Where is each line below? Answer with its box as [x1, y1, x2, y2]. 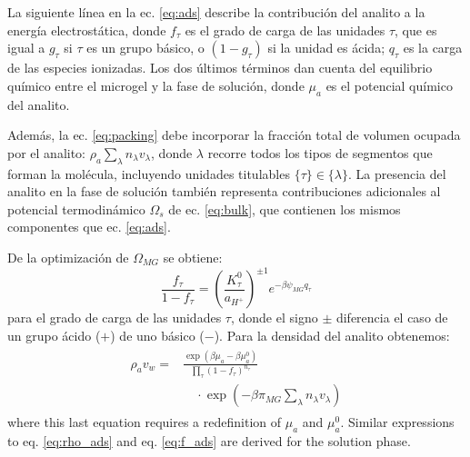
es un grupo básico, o [86, 38, 205, 57]
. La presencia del [348, 164, 446, 183]
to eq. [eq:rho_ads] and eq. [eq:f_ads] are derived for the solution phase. [7, 432, 411, 451]
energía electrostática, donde [7, 20, 166, 39]
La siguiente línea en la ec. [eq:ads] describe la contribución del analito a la [7, 3, 425, 21]
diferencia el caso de [335, 308, 448, 327]
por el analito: [7, 143, 86, 162]
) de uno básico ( [110, 325, 205, 344]
